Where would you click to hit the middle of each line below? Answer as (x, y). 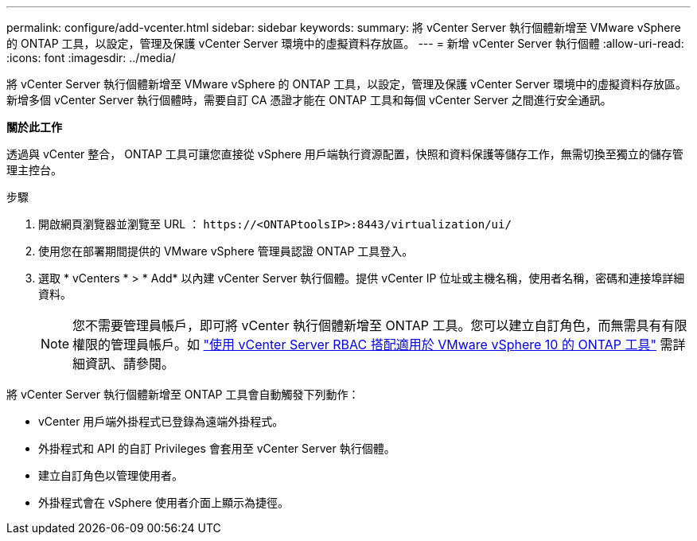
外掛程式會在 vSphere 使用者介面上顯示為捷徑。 (164, 502)
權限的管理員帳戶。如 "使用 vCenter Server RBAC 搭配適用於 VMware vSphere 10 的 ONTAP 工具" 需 (373, 344)
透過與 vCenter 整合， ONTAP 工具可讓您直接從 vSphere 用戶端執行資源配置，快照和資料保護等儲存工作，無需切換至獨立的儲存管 (345, 154)
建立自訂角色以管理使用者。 (111, 475)
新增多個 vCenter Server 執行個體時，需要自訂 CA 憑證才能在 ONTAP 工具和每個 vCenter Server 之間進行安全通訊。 (309, 100)
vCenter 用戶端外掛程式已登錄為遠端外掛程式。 (161, 421)
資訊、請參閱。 (130, 364)
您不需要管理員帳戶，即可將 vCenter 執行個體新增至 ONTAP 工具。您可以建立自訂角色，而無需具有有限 (380, 325)
